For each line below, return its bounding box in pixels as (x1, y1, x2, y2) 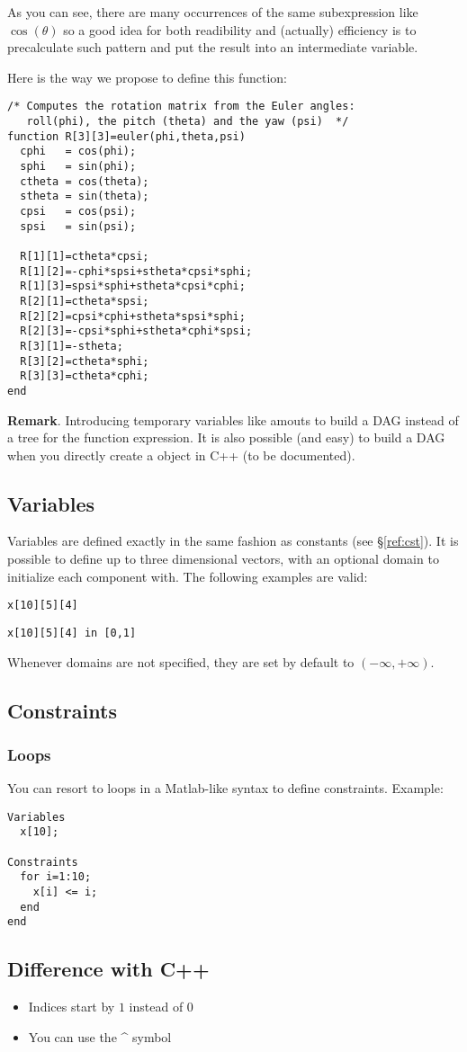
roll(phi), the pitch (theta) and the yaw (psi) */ (26, 115, 349, 129)
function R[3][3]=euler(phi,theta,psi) (7, 129, 246, 143)
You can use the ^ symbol (28, 1027, 172, 1046)
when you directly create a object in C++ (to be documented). (7, 445, 355, 464)
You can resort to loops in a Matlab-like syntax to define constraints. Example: (7, 779, 444, 798)
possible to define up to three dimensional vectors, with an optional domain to (7, 549, 439, 568)
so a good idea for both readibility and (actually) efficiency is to (63, 20, 417, 39)
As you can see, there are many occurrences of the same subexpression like (7, 3, 418, 21)
